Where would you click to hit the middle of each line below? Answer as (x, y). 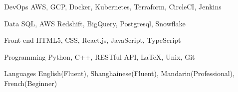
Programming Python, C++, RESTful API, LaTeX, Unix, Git (100, 56)
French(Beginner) (31, 83)
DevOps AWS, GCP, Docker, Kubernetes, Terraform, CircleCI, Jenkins (113, 6)
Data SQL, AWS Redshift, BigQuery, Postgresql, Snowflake (95, 23)
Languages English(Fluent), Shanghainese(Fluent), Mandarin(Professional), (119, 73)
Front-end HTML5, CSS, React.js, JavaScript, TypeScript (93, 40)
